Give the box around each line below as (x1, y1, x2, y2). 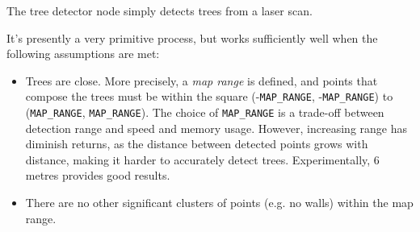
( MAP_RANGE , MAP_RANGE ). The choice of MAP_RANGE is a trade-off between (25, 104, 384, 121)
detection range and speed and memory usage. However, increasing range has (25, 119, 407, 136)
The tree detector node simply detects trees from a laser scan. (6, 2, 313, 19)
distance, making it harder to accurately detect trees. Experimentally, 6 (25, 151, 380, 168)
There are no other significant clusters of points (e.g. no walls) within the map (25, 194, 414, 211)
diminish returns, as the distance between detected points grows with (25, 135, 368, 152)
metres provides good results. (25, 167, 170, 184)
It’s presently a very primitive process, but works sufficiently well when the (6, 29, 378, 46)
